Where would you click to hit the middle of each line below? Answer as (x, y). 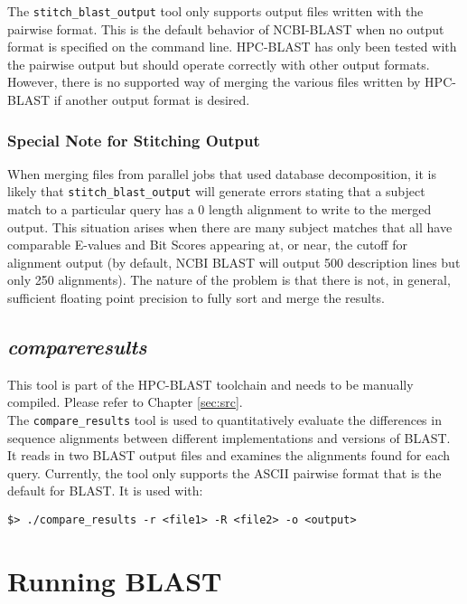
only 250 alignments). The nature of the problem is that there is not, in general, (229, 280)
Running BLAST (115, 580)
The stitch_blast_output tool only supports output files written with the (215, 11)
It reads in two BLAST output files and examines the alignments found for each (229, 455)
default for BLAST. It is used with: (105, 491)
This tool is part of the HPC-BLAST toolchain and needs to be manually (210, 384)
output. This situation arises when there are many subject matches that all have (230, 226)
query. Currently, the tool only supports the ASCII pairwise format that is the (224, 472)
